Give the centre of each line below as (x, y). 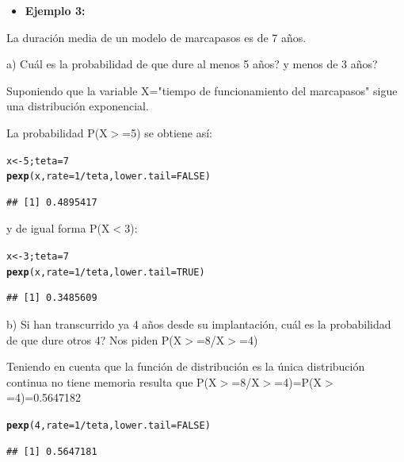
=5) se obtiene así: (167, 132)
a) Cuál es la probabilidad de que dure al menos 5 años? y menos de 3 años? (192, 64)
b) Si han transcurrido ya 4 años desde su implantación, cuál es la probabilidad (199, 323)
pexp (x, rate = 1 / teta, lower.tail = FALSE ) (109, 177)
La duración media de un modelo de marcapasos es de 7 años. (156, 37)
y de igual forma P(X (58, 228)
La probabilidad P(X (57, 132)
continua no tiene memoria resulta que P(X (112, 381)
